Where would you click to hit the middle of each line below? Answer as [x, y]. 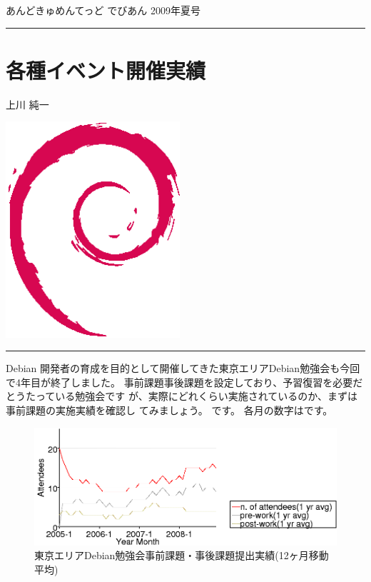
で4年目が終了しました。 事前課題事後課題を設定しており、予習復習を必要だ [184, 382]
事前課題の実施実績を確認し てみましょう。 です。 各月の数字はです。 [169, 410]
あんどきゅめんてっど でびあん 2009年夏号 [103, 10]
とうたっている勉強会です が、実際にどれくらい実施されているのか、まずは [182, 396]
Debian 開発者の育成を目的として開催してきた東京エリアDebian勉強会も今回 [183, 368]
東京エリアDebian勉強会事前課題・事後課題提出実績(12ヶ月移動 [182, 555]
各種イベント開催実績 [106, 70]
